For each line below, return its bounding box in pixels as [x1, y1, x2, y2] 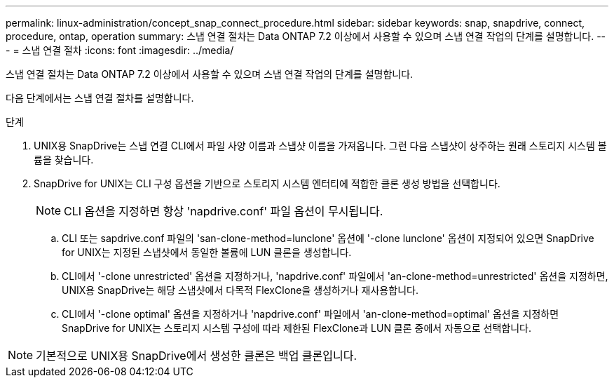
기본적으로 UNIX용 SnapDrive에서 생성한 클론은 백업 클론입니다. [36, 349, 357, 363]
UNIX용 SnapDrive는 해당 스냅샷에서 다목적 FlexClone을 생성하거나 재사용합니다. [62, 284, 418, 296]
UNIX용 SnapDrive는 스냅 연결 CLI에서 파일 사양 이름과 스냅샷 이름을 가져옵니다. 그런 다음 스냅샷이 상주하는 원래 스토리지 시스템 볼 [34, 140, 607, 152]
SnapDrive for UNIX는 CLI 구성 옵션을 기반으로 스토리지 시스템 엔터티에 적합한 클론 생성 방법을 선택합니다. [34, 177, 500, 189]
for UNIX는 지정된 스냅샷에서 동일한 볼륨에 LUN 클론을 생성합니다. [62, 246, 352, 258]
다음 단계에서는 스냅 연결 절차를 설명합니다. [6, 92, 194, 104]
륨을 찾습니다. [34, 154, 94, 166]
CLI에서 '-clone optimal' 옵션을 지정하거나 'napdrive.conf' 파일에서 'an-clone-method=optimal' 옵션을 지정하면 [62, 308, 559, 320]
